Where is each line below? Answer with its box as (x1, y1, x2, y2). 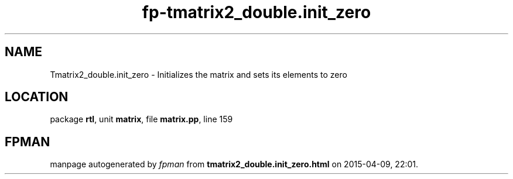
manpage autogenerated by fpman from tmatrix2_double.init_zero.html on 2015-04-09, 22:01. (50, 159, 419, 170)
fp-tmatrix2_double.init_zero (142, 2, 371, 22)
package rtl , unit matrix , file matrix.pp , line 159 (50, 114, 233, 125)
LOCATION (5, 89, 69, 105)
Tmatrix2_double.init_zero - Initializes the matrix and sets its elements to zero (50, 69, 347, 80)
